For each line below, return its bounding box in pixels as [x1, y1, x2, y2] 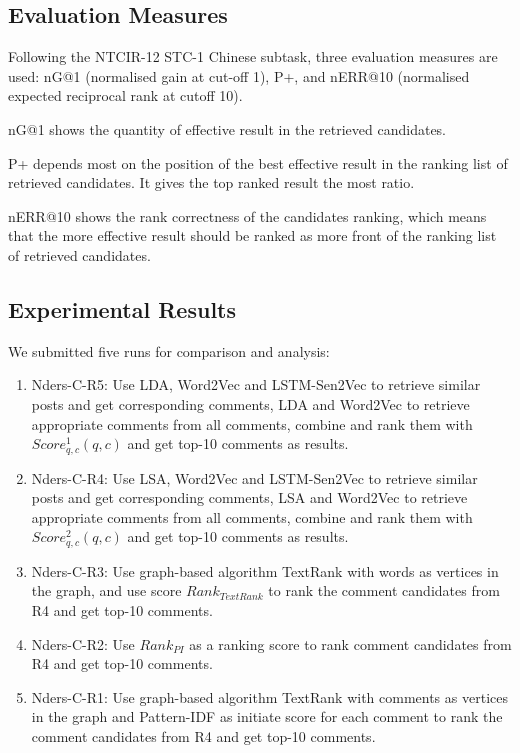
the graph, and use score [31, 580, 182, 601]
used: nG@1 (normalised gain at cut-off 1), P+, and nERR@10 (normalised [8, 65, 470, 86]
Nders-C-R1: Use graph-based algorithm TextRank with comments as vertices [31, 686, 508, 707]
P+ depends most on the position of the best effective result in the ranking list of [8, 152, 508, 173]
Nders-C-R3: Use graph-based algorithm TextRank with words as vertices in [31, 560, 499, 581]
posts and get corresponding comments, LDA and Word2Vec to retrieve [31, 393, 470, 414]
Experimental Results [8, 293, 236, 324]
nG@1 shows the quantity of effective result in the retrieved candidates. [8, 118, 447, 139]
